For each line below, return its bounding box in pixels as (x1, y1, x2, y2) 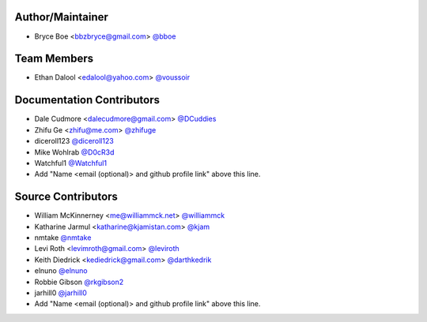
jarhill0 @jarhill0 (34, 288, 87, 298)
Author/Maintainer (14, 10, 108, 24)
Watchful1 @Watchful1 (34, 158, 107, 167)
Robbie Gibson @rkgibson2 (34, 277, 124, 286)
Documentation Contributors (14, 93, 161, 107)
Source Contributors (14, 190, 119, 204)
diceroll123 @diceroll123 (34, 137, 114, 146)
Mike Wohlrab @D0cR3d (34, 147, 115, 157)
